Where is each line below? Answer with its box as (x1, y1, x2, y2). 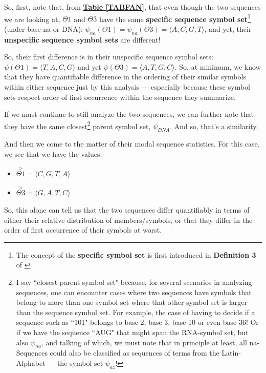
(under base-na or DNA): (4, 23, 83, 34)
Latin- (221, 347, 241, 358)
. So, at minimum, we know (174, 61, 261, 72)
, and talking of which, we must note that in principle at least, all (41, 337, 247, 347)
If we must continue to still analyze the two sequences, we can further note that (4, 109, 254, 119)
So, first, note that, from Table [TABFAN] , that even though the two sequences (4, 2, 261, 12)
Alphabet (16, 357, 46, 368)
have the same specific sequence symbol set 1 (99, 12, 251, 24)
